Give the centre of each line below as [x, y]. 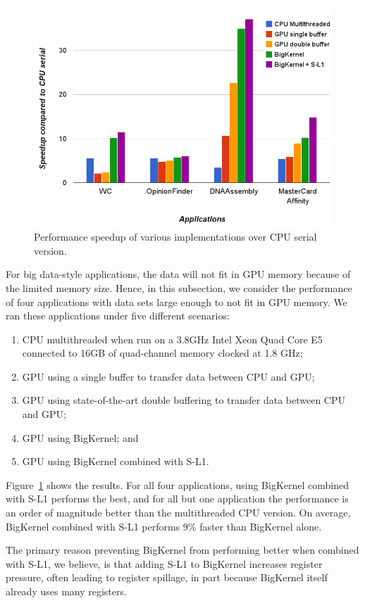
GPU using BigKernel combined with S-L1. [116, 461]
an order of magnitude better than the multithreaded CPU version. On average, [178, 513]
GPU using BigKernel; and [80, 437]
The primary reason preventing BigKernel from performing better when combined [182, 550]
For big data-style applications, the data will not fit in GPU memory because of [178, 274]
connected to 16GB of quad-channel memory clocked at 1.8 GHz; [162, 353]
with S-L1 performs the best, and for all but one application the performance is [177, 499]
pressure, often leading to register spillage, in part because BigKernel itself [167, 577]
